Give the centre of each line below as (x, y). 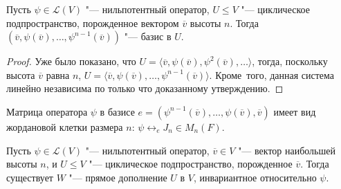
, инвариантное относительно (255, 177)
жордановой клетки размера (65, 126)
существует (30, 177)
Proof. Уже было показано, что (71, 61)
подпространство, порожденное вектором (93, 22)
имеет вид (295, 111)
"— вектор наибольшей (287, 150)
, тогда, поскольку (290, 61)
